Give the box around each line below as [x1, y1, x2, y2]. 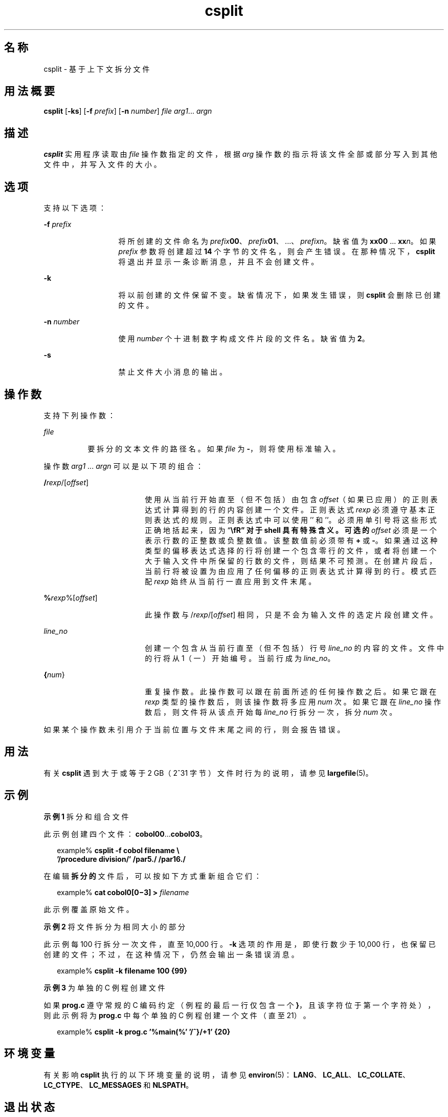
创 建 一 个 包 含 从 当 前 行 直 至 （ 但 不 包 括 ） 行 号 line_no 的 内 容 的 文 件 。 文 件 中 [145, 643, 444, 652]
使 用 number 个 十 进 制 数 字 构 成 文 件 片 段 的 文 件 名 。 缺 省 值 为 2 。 [118, 334, 369, 343]
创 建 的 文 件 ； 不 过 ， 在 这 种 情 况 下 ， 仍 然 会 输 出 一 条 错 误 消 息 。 [43, 949, 299, 959]
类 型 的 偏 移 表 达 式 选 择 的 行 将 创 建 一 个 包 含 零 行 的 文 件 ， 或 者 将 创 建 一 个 [145, 546, 437, 555]
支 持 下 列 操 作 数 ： [43, 410, 115, 420]
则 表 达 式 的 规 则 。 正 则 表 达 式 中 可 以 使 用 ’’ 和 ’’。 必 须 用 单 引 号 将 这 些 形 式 [145, 515, 437, 524]
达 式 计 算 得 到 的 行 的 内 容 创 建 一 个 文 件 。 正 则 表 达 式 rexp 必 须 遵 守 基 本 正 [145, 505, 435, 514]
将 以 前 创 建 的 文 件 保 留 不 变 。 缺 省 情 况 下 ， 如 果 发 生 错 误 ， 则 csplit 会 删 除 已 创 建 [118, 291, 441, 300]
